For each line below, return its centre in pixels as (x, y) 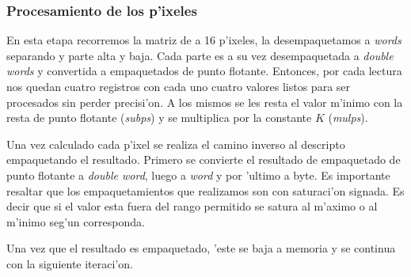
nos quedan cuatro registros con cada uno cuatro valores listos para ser (179, 86)
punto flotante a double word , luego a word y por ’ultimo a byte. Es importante (198, 175)
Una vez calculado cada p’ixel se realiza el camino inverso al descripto (176, 144)
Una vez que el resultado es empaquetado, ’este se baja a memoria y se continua (201, 248)
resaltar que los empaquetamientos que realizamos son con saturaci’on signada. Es (205, 190)
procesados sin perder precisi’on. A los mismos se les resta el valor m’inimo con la (205, 102)
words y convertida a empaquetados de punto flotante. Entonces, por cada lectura (204, 71)
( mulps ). (348, 118)
